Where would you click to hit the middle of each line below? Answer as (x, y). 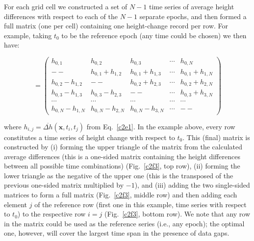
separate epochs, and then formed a (193, 16)
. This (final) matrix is (216, 137)
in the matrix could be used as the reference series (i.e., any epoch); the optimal (124, 223)
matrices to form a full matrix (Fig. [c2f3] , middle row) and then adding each (121, 195)
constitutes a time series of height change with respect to (89, 137)
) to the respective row (51, 214)
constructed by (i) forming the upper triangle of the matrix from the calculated (123, 147)
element (16, 204)
